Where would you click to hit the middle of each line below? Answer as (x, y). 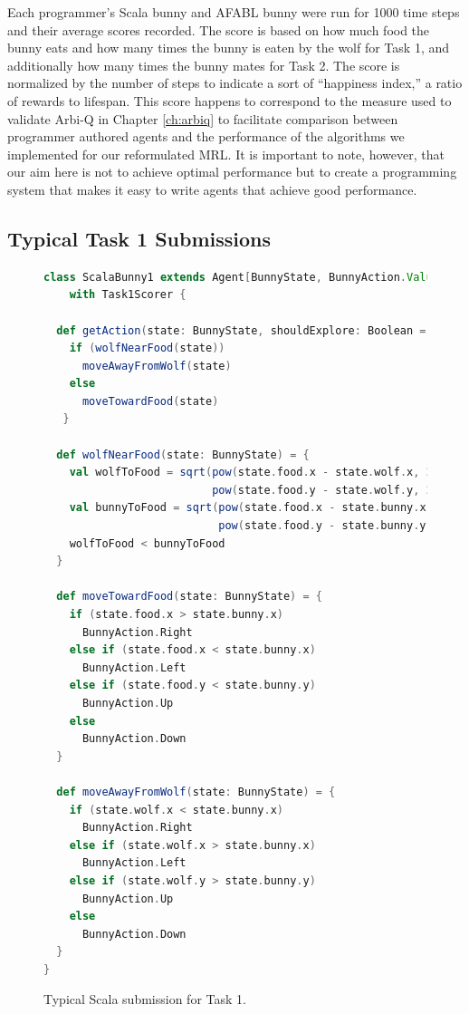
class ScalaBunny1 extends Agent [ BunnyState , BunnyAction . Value (241, 277)
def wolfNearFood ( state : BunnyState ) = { (183, 454)
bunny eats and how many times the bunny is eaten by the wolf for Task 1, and (229, 48)
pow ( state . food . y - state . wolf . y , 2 (322, 490)
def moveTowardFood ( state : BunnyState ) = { (189, 597)
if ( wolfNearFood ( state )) (147, 348)
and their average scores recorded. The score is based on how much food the (219, 29)
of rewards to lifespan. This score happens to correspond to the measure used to (230, 100)
